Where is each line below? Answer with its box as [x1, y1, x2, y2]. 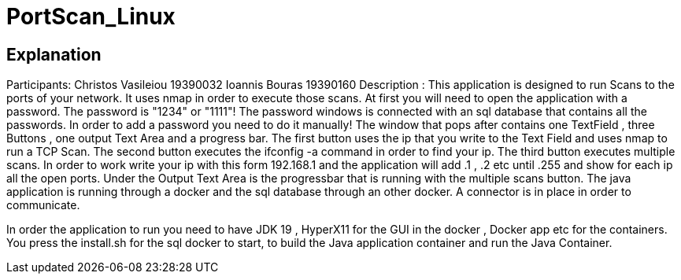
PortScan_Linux [6, 3, 176, 30]
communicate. [6, 198, 80, 212]
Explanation [6, 44, 102, 64]
